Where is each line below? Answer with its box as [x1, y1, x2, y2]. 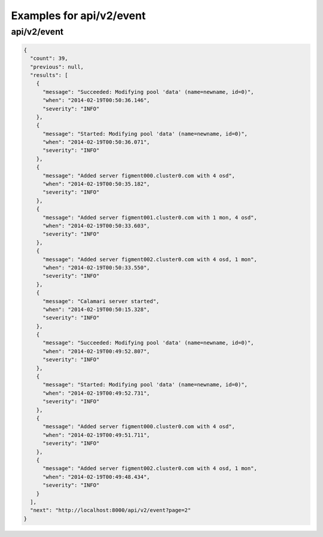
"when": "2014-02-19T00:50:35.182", [42, 181, 150, 188]
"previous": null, [30, 63, 84, 70]
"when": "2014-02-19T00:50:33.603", [42, 222, 150, 229]
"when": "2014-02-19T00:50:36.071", [42, 139, 150, 146]
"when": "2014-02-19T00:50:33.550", [42, 264, 150, 271]
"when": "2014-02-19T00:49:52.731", [42, 389, 150, 396]
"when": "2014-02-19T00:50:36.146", [42, 97, 150, 104]
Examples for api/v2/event [11, 9, 146, 22]
